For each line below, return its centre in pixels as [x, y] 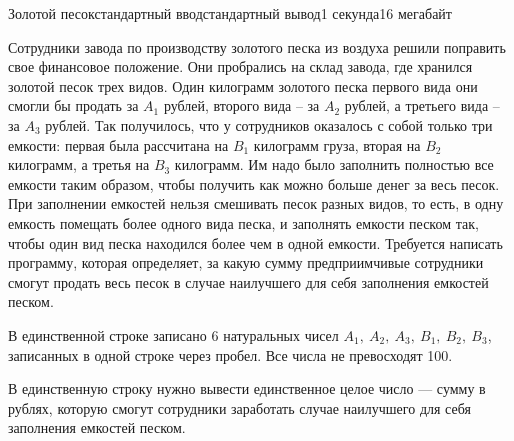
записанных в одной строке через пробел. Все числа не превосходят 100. [230, 354]
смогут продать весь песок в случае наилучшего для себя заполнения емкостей [248, 281]
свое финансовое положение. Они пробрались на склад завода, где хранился [240, 66]
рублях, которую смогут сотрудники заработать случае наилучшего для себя [239, 407]
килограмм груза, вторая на [337, 144]
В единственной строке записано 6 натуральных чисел [173, 334]
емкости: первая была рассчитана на [118, 144]
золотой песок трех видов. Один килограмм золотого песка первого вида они [243, 85]
